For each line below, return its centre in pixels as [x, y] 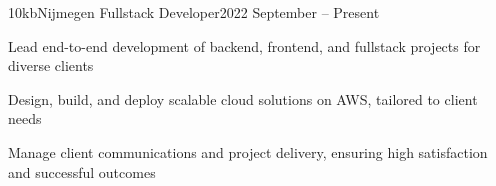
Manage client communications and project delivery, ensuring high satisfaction [248, 151]
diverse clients [51, 65]
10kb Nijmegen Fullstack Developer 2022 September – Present [194, 12]
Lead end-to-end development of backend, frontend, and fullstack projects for [244, 45]
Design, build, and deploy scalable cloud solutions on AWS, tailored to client [243, 98]
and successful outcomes [82, 171]
